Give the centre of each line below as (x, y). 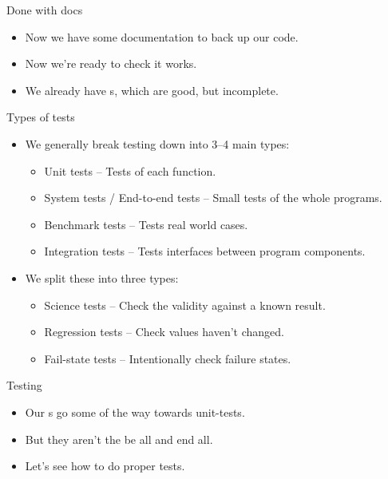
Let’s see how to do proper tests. (105, 466)
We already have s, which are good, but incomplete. (152, 90)
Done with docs (45, 10)
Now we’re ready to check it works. (111, 63)
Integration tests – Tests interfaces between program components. (205, 251)
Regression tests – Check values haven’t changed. (164, 332)
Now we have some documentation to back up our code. (162, 36)
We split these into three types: (102, 277)
